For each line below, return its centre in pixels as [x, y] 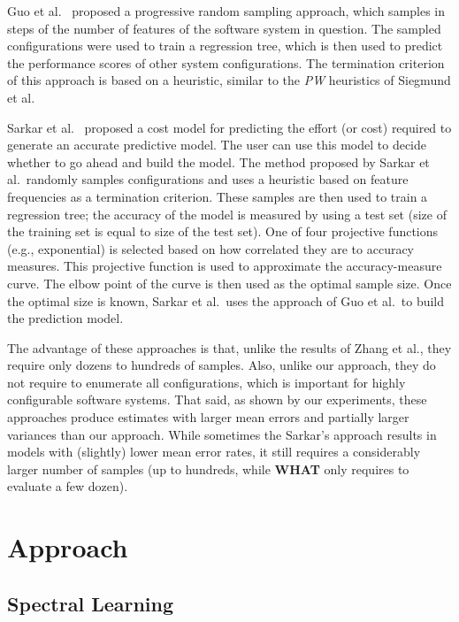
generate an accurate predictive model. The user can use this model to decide [217, 145]
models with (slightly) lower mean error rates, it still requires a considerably [214, 452]
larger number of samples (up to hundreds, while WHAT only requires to [208, 468]
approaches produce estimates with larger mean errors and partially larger [208, 417]
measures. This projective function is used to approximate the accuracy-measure [225, 266]
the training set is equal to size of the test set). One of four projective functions [223, 231]
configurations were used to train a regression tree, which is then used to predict [225, 46]
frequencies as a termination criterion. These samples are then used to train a [218, 196]
